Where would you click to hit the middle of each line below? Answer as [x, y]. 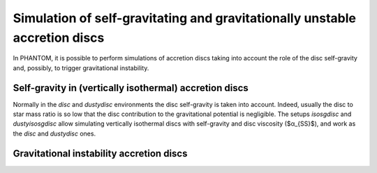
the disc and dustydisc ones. [54, 133]
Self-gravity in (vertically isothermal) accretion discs [131, 88]
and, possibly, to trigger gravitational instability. [81, 68]
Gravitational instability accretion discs [100, 153]
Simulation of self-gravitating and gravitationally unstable [184, 18]
